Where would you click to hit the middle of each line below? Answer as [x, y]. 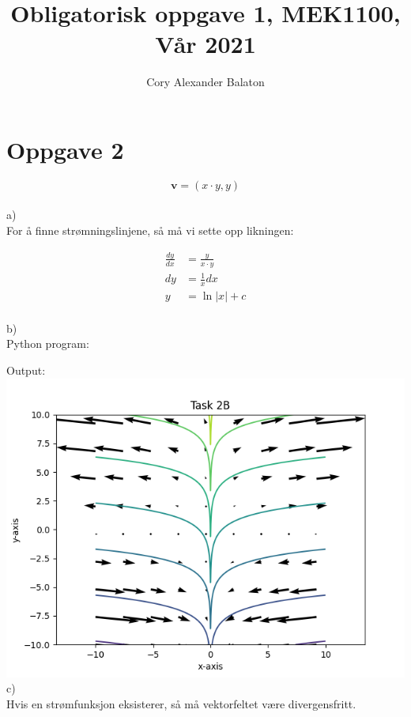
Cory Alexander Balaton [205, 82]
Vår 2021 [205, 44]
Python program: [48, 343]
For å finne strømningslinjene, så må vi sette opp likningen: [150, 230]
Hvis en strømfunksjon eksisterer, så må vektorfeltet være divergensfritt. [181, 703]
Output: [26, 370]
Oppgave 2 [65, 149]
